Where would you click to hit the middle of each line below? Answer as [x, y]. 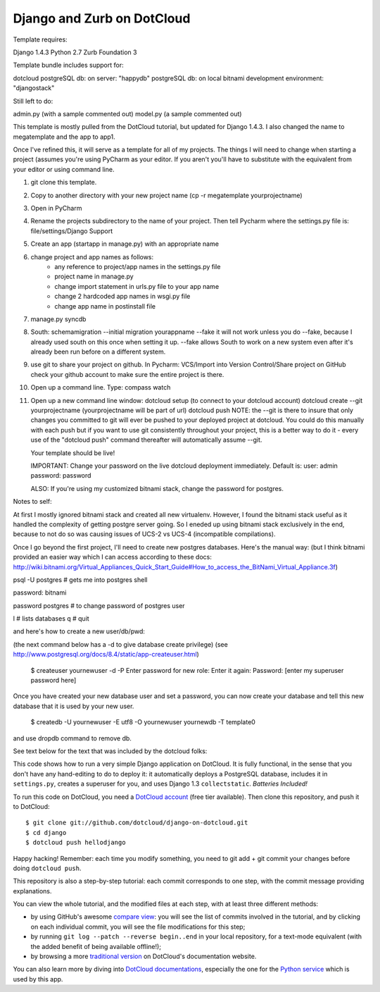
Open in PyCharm [56, 209]
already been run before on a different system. [98, 352]
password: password [61, 476]
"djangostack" [34, 88]
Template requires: [40, 39]
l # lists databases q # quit [51, 619]
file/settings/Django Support [71, 231]
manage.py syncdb [58, 319]
